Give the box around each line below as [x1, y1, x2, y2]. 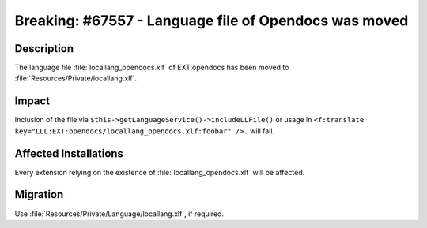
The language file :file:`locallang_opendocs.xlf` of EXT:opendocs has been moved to [14, 63, 289, 73]
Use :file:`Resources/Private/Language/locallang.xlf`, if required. [14, 209, 225, 219]
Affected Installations [14, 147, 124, 160]
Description [14, 42, 74, 55]
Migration [14, 188, 64, 201]
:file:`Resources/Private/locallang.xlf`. [14, 73, 138, 83]
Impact [14, 95, 51, 108]
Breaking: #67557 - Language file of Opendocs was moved [14, 12, 409, 29]
